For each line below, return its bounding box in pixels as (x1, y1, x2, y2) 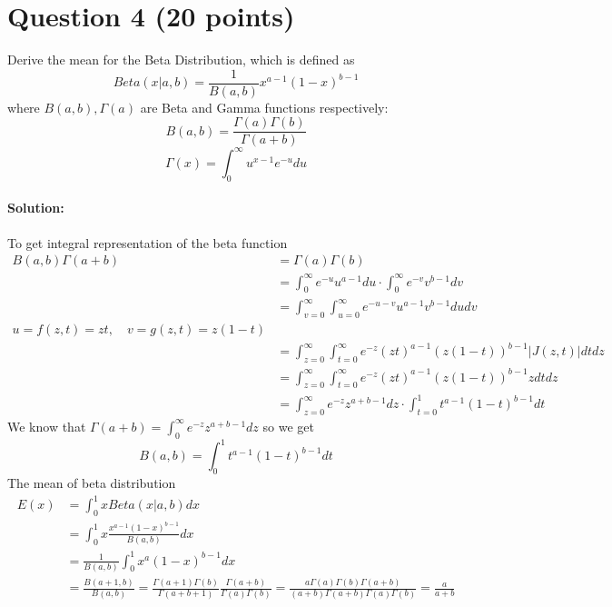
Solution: (7, 198, 64, 217)
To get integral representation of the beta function (7, 233, 288, 252)
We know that (7, 416, 86, 435)
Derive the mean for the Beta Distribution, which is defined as (7, 50, 355, 69)
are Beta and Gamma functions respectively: (140, 97, 389, 116)
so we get (262, 416, 314, 435)
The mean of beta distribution (7, 473, 176, 492)
